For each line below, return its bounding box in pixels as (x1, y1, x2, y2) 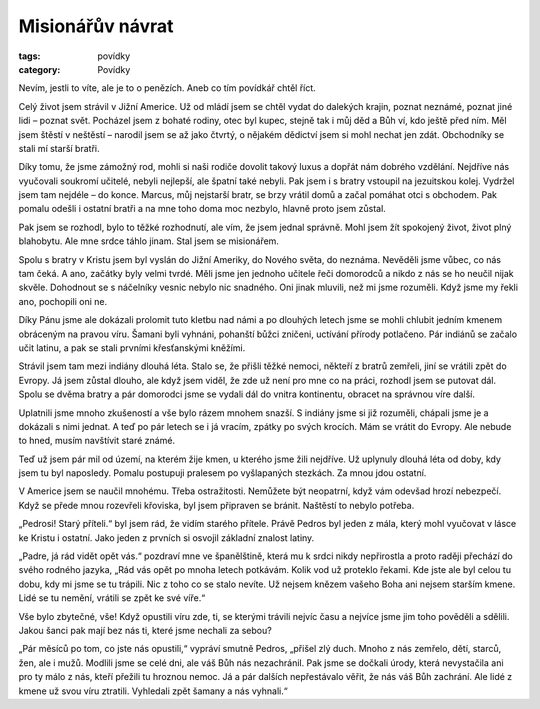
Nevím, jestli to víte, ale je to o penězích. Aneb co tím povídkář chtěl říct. (18, 82, 317, 94)
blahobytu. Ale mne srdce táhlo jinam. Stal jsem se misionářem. (18, 235, 280, 247)
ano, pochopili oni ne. (18, 295, 108, 307)
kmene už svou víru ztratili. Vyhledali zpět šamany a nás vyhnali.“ (18, 685, 289, 697)
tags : (18, 50, 41, 62)
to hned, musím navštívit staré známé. (18, 435, 175, 447)
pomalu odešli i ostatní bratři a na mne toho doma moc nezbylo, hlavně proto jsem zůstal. (18, 203, 387, 215)
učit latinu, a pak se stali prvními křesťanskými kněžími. (18, 341, 246, 354)
